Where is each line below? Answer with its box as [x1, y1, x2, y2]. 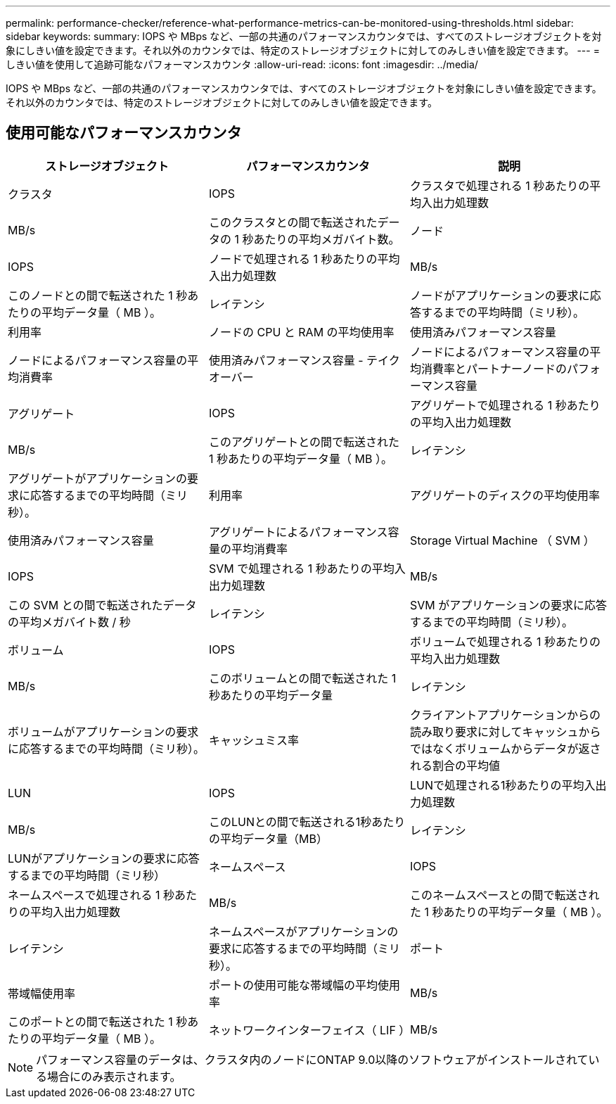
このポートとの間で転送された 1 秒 [8, 1014, 188, 1029]
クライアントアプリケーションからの [409, 707, 601, 722]
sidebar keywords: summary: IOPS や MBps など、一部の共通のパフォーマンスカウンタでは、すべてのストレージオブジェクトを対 [6, 30, 602, 42]
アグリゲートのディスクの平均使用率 [409, 488, 601, 502]
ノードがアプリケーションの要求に [409, 288, 590, 303]
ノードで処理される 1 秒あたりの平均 [208, 251, 400, 266]
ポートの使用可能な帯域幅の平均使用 [208, 977, 400, 992]
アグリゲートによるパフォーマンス [208, 524, 388, 539]
